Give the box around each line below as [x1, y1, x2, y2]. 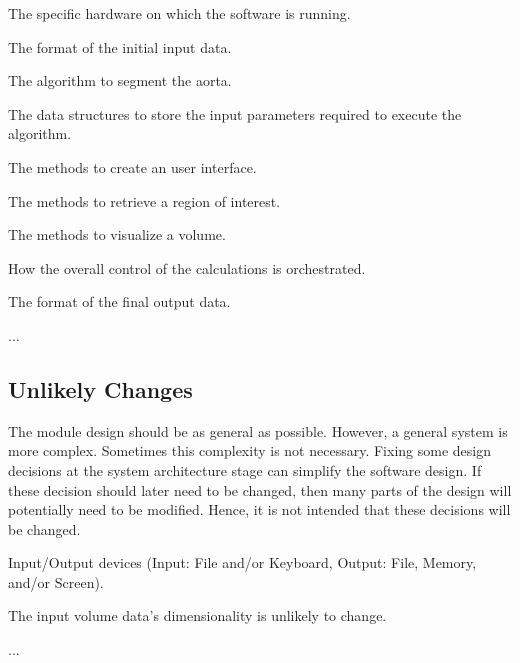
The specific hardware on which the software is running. [8, 3, 351, 23]
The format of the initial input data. [8, 36, 232, 57]
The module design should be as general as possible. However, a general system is [8, 420, 508, 441]
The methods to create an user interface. [8, 156, 257, 177]
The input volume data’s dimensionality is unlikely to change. [8, 605, 387, 626]
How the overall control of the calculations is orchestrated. [8, 257, 366, 278]
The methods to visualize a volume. [8, 224, 226, 245]
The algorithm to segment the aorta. [8, 70, 232, 91]
